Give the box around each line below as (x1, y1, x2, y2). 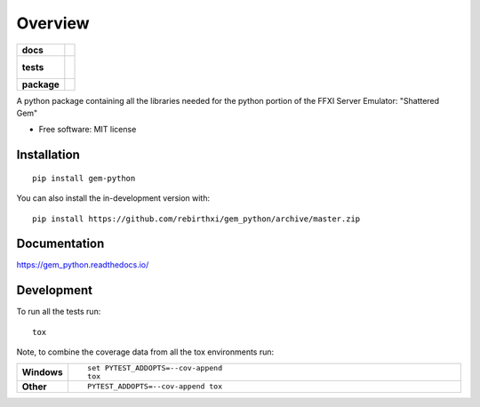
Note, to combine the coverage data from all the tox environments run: (16, 347, 275, 357)
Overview (16, 13, 90, 33)
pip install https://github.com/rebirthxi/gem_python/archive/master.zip (32, 213, 361, 224)
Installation (16, 148, 80, 163)
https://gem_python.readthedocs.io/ (16, 259, 149, 270)
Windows (21, 365, 63, 378)
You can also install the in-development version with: (16, 193, 211, 203)
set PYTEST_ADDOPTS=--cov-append (87, 363, 222, 372)
